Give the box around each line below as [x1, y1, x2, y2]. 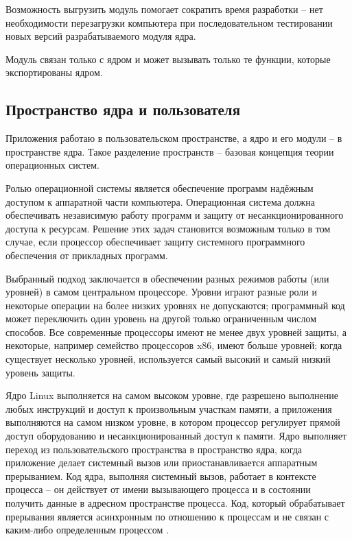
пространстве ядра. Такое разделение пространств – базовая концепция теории [5, 144, 334, 158]
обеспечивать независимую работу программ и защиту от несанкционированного [5, 208, 344, 222]
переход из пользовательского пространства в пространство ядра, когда [5, 442, 303, 456]
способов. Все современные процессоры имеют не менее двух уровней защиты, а [5, 324, 347, 339]
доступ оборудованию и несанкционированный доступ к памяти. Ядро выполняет [5, 429, 347, 443]
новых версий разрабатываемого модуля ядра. [5, 29, 196, 43]
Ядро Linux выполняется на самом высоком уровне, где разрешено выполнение [5, 388, 338, 402]
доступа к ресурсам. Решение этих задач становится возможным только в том [5, 221, 331, 235]
